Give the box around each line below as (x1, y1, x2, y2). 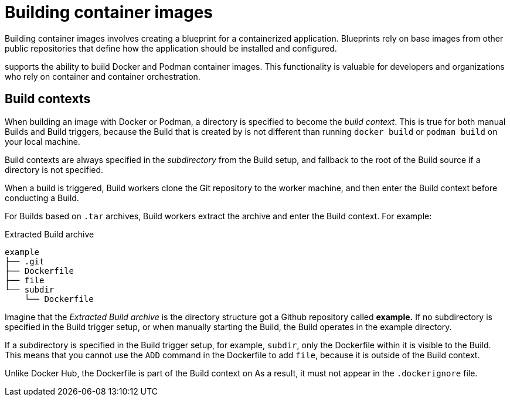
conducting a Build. (5, 192, 79, 203)
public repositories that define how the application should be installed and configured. (5, 43, 337, 53)
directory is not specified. (5, 164, 104, 175)
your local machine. (5, 136, 80, 147)
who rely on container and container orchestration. (5, 71, 200, 81)
